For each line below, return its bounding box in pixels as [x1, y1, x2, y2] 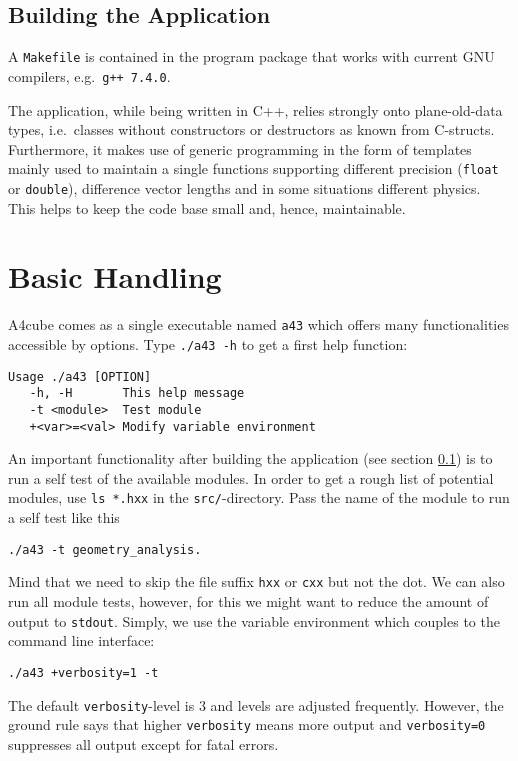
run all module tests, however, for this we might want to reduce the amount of [8, 591, 489, 612]
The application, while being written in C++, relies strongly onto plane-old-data [8, 99, 503, 120]
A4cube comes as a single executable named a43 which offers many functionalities [8, 314, 509, 335]
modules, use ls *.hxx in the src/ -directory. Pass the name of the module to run [8, 487, 510, 508]
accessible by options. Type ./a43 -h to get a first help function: [8, 333, 408, 354]
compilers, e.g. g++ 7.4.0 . [8, 65, 171, 86]
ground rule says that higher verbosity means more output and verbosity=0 [8, 714, 486, 735]
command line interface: [8, 630, 155, 651]
